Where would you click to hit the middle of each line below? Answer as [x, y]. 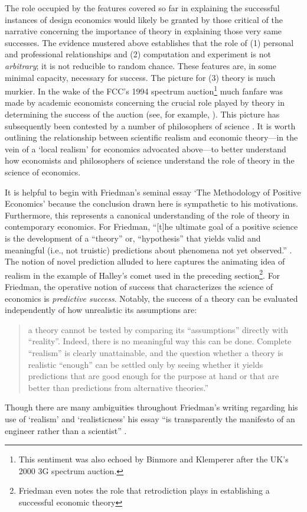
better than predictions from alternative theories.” [118, 387]
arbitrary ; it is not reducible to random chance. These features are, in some [141, 65]
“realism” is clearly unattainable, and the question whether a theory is [156, 352]
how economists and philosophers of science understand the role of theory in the [150, 160]
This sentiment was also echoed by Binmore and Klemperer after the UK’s [153, 459]
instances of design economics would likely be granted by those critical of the [144, 19]
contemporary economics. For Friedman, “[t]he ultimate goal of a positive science [151, 226]
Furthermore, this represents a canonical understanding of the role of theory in [147, 215]
